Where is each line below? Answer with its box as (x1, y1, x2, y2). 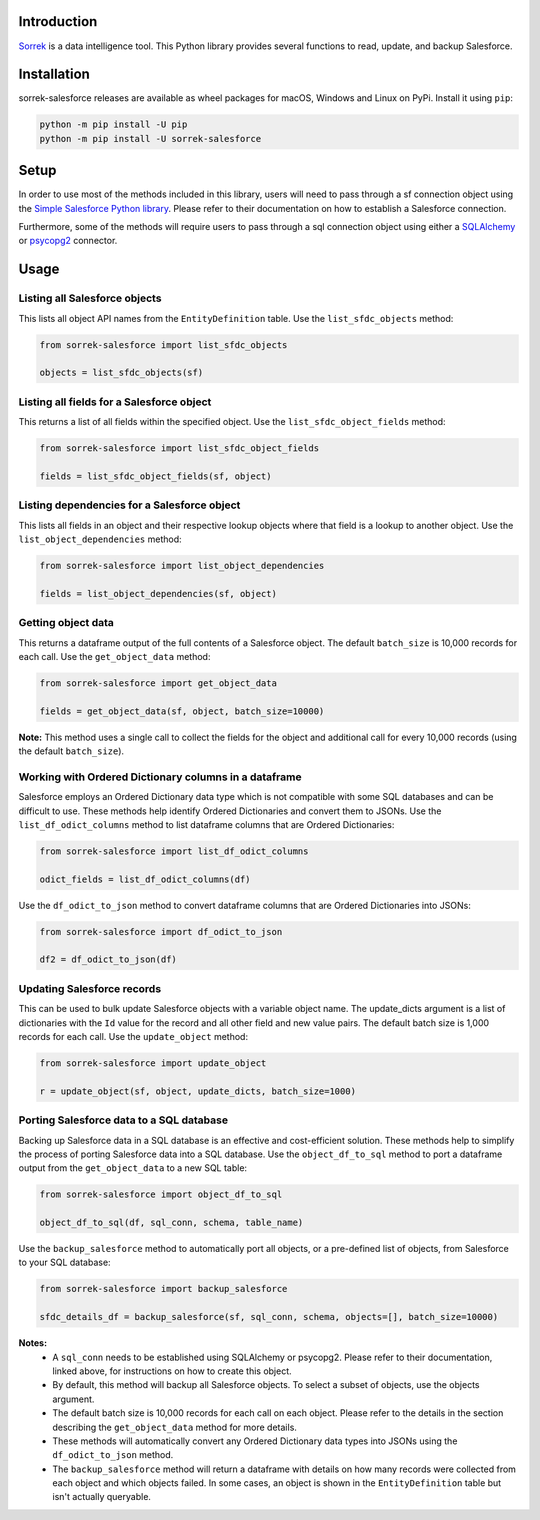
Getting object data (18, 616, 115, 630)
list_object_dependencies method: (18, 533, 182, 545)
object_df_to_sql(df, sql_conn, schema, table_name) (39, 1217, 304, 1229)
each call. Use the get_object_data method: (18, 650, 211, 662)
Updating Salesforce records (18, 981, 162, 995)
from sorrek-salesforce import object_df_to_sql (39, 1189, 283, 1200)
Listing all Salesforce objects (18, 291, 162, 305)
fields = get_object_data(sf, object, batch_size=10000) (39, 705, 325, 717)
